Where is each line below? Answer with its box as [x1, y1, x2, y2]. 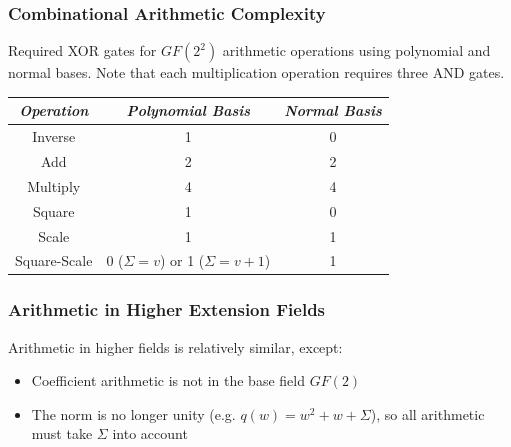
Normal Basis [284, 100, 382, 121]
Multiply [27, 175, 81, 196]
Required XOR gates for [8, 40, 157, 61]
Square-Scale [15, 250, 93, 271]
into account [112, 423, 188, 444]
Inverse [32, 126, 76, 147]
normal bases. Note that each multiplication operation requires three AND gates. [8, 62, 505, 83]
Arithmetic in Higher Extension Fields [8, 297, 326, 322]
